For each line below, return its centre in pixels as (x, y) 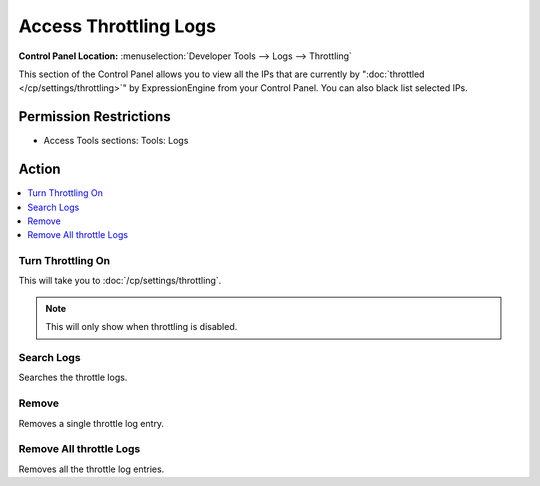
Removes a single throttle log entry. (91, 423)
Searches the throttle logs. (73, 377)
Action (39, 169)
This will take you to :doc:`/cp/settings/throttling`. (120, 281)
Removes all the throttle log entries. (91, 469)
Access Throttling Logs (117, 26)
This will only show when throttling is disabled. (141, 327)
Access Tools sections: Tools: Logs (116, 141)
